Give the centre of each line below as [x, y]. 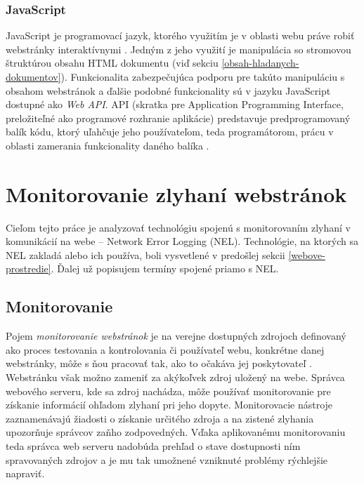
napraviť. [25, 473]
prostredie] [28, 268]
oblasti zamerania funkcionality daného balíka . [108, 145]
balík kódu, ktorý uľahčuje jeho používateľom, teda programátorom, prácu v [170, 132]
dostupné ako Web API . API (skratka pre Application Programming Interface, [175, 104]
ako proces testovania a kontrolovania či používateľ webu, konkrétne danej [165, 349]
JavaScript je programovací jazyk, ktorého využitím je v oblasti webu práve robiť [180, 35]
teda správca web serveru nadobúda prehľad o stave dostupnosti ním [153, 446]
